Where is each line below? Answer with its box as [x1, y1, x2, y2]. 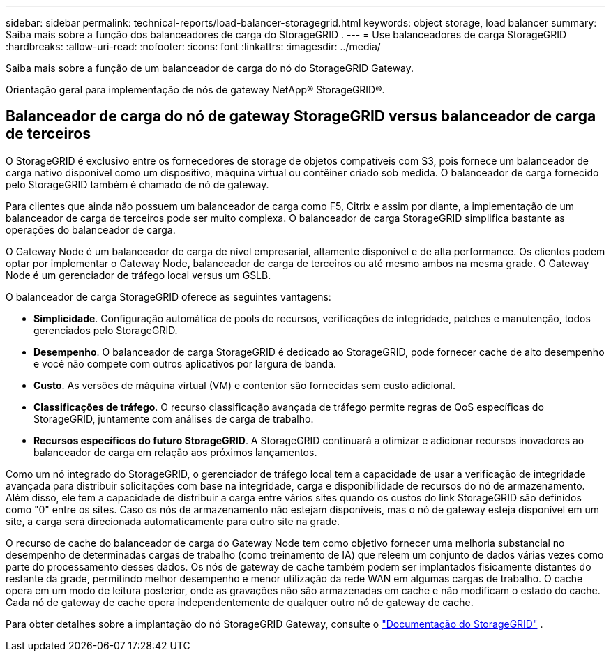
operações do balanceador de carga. [6, 223, 176, 236]
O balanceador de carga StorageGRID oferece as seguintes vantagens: [6, 290, 331, 303]
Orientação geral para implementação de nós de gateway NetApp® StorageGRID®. [6, 84, 385, 96]
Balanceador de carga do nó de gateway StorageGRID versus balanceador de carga [6, 107, 596, 126]
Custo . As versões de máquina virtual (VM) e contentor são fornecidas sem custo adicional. [33, 379, 455, 391]
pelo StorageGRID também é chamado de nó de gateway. [6, 178, 269, 190]
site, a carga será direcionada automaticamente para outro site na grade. [6, 515, 340, 527]
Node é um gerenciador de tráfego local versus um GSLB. [6, 269, 271, 281]
